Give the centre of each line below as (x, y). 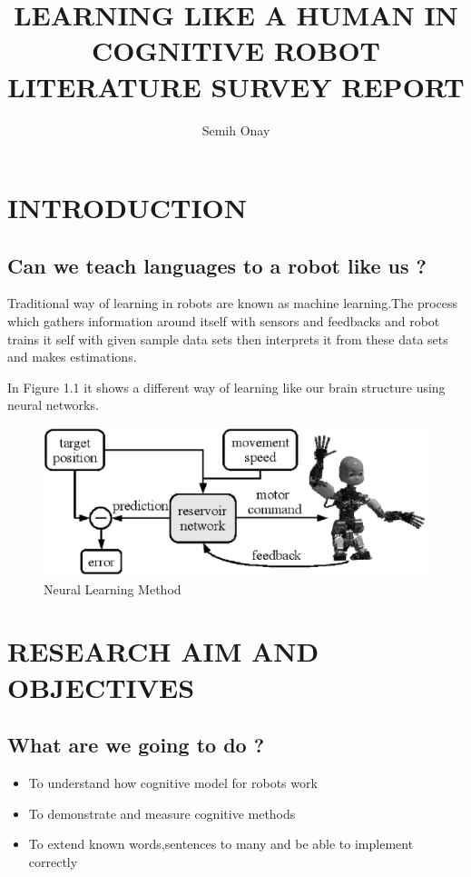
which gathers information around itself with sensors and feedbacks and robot (224, 321)
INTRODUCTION (128, 208)
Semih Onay (236, 130)
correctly (53, 861)
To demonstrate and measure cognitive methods (162, 813)
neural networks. (53, 405)
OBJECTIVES (101, 687)
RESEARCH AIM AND (163, 651)
